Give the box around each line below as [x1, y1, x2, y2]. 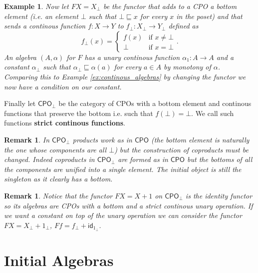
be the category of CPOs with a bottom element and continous [58, 98, 252, 108]
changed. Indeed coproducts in [4, 154, 95, 164]
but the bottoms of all [187, 154, 253, 164]
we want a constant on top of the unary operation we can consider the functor [4, 210, 242, 220]
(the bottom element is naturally [151, 134, 250, 144]
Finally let [4, 98, 36, 108]
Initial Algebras [4, 249, 114, 270]
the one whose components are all [4, 144, 107, 154]
